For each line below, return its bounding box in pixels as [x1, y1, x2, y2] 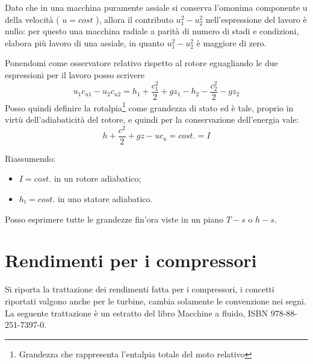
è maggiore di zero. [196, 36, 267, 49]
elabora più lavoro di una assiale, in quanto [5, 36, 164, 49]
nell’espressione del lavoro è [205, 13, 307, 25]
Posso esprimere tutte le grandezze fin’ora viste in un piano [5, 212, 224, 225]
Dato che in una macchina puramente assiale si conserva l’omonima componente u [5, 1, 308, 13]
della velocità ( [5, 13, 60, 25]
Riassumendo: [5, 152, 56, 164]
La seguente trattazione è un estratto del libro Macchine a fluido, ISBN [5, 306, 268, 319]
